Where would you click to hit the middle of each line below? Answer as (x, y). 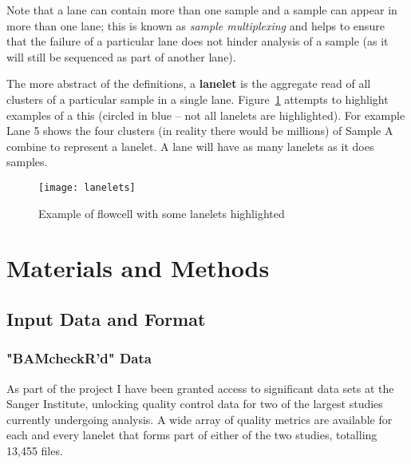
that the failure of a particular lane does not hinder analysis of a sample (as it (198, 41)
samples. (27, 162)
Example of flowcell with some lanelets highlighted (162, 213)
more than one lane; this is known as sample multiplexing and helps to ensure (196, 25)
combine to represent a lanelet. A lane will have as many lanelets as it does (190, 146)
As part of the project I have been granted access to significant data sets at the (200, 388)
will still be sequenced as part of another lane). (121, 56)
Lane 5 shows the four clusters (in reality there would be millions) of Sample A (200, 131)
